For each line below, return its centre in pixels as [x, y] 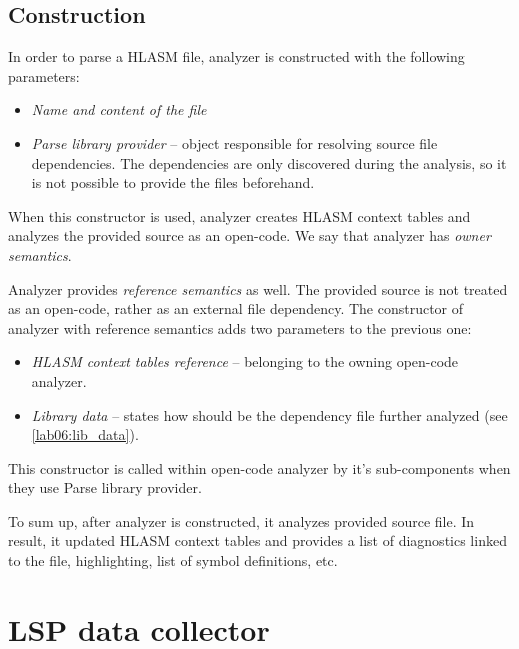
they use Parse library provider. [105, 487]
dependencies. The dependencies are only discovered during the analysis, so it [269, 162]
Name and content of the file [119, 109]
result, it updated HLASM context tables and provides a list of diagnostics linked [257, 540]
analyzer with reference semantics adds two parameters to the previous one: [240, 327]
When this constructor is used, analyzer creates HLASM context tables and [239, 215]
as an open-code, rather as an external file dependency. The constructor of [236, 308]
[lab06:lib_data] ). [85, 434]
